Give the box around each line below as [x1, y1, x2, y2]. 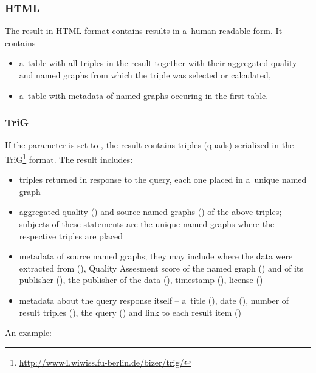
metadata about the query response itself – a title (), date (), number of [19, 294, 289, 306]
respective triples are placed [19, 229, 123, 242]
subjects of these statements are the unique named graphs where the [19, 217, 275, 230]
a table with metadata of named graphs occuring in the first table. [19, 89, 269, 101]
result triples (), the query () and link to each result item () [19, 306, 241, 318]
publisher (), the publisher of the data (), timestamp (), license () [19, 273, 263, 286]
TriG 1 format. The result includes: [5, 151, 133, 165]
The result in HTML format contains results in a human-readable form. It [5, 24, 283, 37]
